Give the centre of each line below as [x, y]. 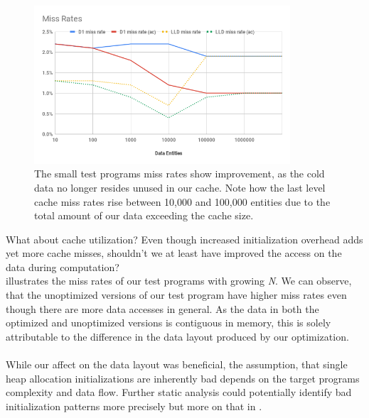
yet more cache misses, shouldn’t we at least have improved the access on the [174, 253]
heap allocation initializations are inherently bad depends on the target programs [183, 378]
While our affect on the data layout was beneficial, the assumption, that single [177, 364]
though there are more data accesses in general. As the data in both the [162, 308]
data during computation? [63, 266]
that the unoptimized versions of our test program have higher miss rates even [176, 295]
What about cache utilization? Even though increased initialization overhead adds [184, 239]
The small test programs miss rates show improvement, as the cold [180, 174]
